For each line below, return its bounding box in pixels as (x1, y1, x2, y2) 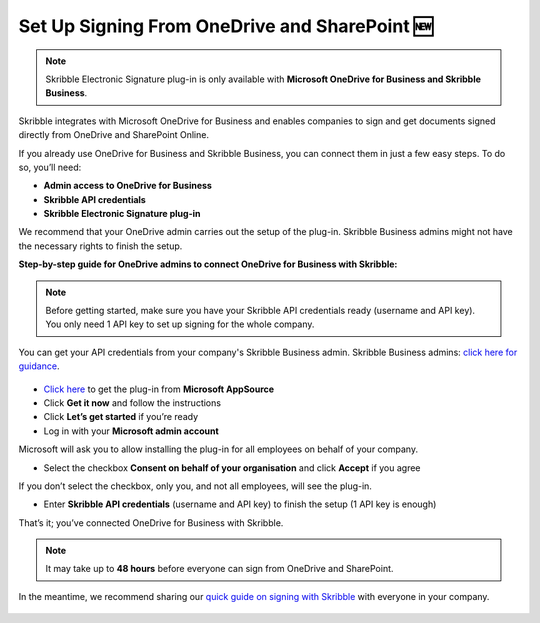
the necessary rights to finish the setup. (18, 240, 183, 252)
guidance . (18, 360, 60, 372)
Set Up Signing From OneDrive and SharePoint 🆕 (18, 15, 434, 37)
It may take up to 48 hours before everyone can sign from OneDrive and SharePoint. (45, 563, 394, 575)
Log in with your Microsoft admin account (43, 425, 219, 437)
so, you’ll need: (18, 161, 82, 173)
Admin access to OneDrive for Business (43, 180, 212, 192)
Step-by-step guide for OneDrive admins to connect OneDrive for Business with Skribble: (18, 258, 398, 270)
